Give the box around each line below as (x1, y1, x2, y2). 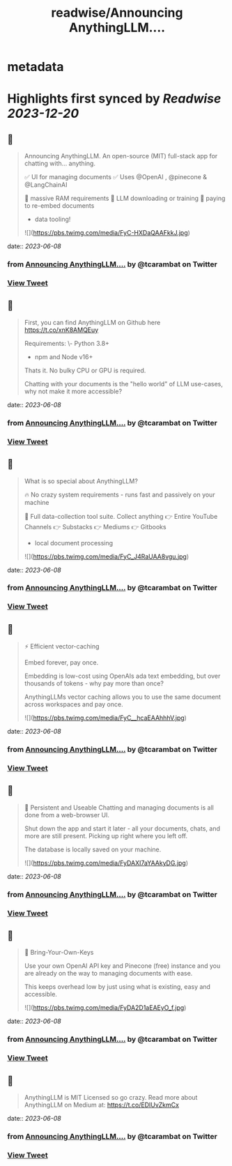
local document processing (34, 538, 114, 547)
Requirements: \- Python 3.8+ (24, 339, 110, 347)
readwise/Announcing (51, 5, 183, 21)
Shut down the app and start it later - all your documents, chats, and (24, 824, 221, 833)
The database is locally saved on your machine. (24, 845, 162, 854)
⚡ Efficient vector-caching (24, 642, 100, 651)
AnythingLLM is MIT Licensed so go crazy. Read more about (24, 1093, 198, 1102)
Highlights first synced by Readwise (7, 91, 222, 107)
